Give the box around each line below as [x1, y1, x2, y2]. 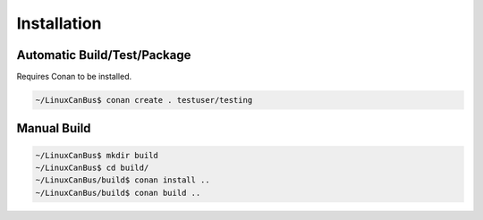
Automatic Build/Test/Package [16, 47, 191, 63]
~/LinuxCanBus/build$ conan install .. [35, 175, 210, 185]
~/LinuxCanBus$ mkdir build [35, 150, 158, 160]
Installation [16, 13, 102, 33]
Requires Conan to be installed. [16, 72, 132, 82]
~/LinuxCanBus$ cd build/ [35, 163, 149, 173]
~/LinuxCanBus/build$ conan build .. [35, 188, 201, 198]
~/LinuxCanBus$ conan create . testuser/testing [35, 95, 253, 106]
